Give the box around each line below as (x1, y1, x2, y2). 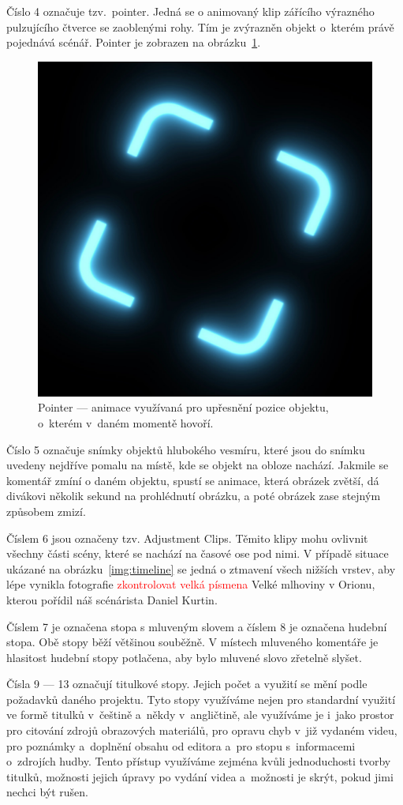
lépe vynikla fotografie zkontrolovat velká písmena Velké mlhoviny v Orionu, (6, 576, 375, 592)
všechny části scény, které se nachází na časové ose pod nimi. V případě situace (6, 545, 389, 562)
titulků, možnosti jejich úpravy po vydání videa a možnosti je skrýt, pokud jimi (6, 768, 394, 784)
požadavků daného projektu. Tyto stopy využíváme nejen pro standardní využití (6, 690, 396, 707)
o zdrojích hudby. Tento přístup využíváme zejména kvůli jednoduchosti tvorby (6, 753, 391, 769)
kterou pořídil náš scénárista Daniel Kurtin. (6, 591, 218, 608)
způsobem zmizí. (6, 502, 86, 519)
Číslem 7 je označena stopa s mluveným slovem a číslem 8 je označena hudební (6, 618, 387, 634)
